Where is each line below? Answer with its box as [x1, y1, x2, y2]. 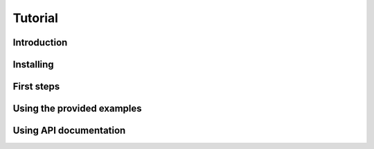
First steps [12, 81, 60, 92]
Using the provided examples [12, 103, 142, 115]
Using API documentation [12, 125, 126, 137]
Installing [12, 59, 55, 70]
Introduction [12, 37, 68, 48]
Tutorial [12, 10, 59, 26]
